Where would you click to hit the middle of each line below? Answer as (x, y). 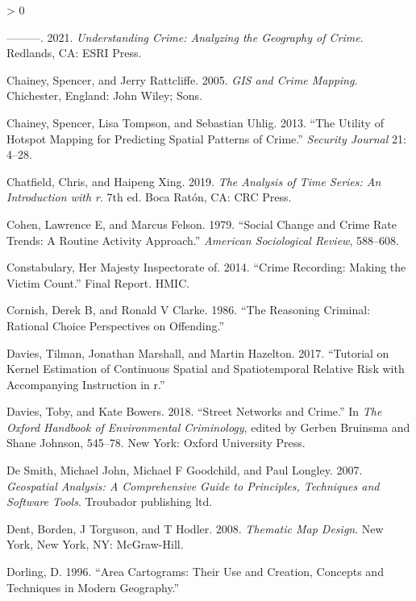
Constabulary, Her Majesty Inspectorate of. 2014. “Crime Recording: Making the (206, 267)
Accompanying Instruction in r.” (86, 384)
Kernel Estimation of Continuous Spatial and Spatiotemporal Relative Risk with (206, 369)
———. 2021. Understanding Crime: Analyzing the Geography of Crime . (185, 37)
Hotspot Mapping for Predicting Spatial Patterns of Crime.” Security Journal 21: (206, 138)
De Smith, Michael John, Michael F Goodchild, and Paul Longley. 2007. (185, 470)
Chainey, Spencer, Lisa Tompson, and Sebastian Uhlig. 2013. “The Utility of (195, 122)
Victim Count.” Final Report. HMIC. (98, 282)
